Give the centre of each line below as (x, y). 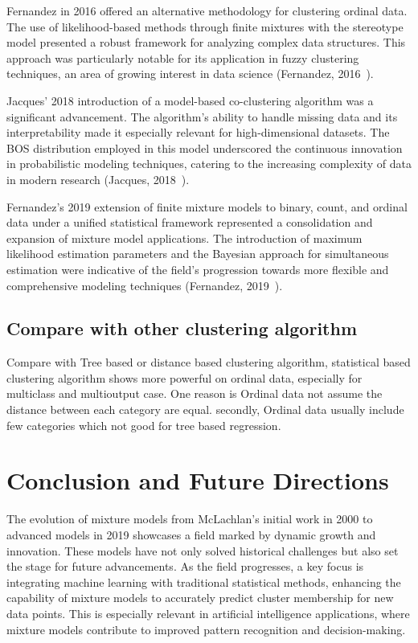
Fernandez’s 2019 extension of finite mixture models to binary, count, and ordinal (207, 206)
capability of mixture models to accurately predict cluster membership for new (200, 598)
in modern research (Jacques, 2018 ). (98, 179)
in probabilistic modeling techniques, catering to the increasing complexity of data (209, 164)
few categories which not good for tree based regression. (144, 425)
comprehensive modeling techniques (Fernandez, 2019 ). (145, 285)
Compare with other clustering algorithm (182, 328)
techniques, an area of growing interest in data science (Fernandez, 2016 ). (190, 74)
